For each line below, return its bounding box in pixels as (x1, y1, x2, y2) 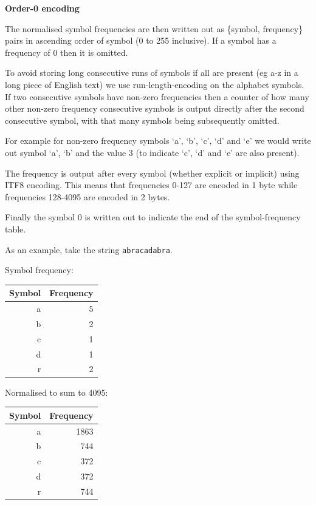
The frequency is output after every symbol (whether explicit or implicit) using (5, 166, 300, 179)
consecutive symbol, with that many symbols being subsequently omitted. (5, 114, 280, 126)
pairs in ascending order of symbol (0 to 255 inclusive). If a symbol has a (5, 34, 276, 47)
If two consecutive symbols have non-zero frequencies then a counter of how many (5, 90, 309, 103)
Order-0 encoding (5, 2, 80, 14)
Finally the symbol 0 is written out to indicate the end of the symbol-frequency (5, 211, 301, 223)
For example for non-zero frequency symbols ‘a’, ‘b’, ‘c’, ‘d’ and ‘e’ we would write (5, 134, 311, 147)
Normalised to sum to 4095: (5, 385, 108, 398)
